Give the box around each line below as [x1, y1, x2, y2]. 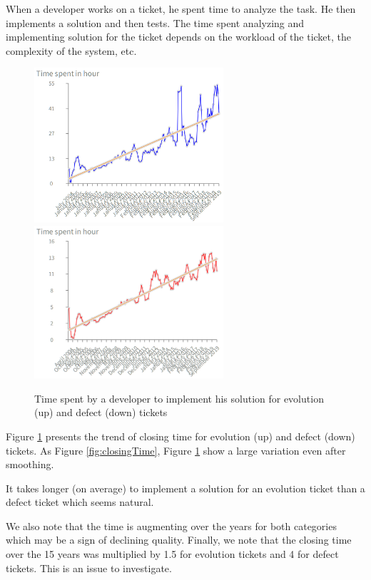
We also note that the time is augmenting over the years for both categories [6, 518, 337, 533]
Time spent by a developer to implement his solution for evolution [34, 390, 324, 405]
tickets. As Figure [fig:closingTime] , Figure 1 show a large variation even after [6, 442, 346, 457]
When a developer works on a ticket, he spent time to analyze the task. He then [6, 1, 356, 16]
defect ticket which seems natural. [6, 494, 154, 509]
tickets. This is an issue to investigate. [6, 560, 172, 575]
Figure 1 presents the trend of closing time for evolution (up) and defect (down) [6, 428, 355, 443]
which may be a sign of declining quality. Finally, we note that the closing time [6, 532, 352, 547]
